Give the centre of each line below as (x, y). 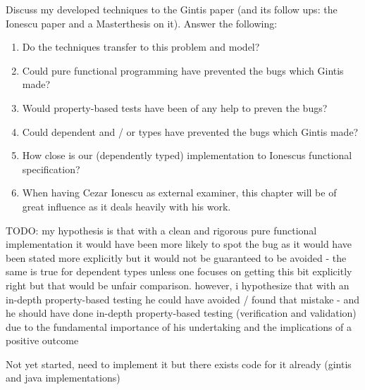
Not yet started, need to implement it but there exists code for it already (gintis (179, 364)
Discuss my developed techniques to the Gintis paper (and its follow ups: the (172, 9)
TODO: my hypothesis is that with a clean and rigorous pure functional (161, 230)
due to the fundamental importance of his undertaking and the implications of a (179, 326)
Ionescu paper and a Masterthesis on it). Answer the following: (142, 23)
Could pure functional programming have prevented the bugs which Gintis (183, 70)
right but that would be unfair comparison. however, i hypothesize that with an (178, 285)
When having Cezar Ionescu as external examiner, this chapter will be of (179, 193)
